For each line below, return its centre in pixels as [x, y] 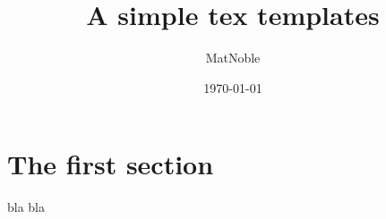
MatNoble [233, 58]
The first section [111, 164]
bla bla [26, 207]
